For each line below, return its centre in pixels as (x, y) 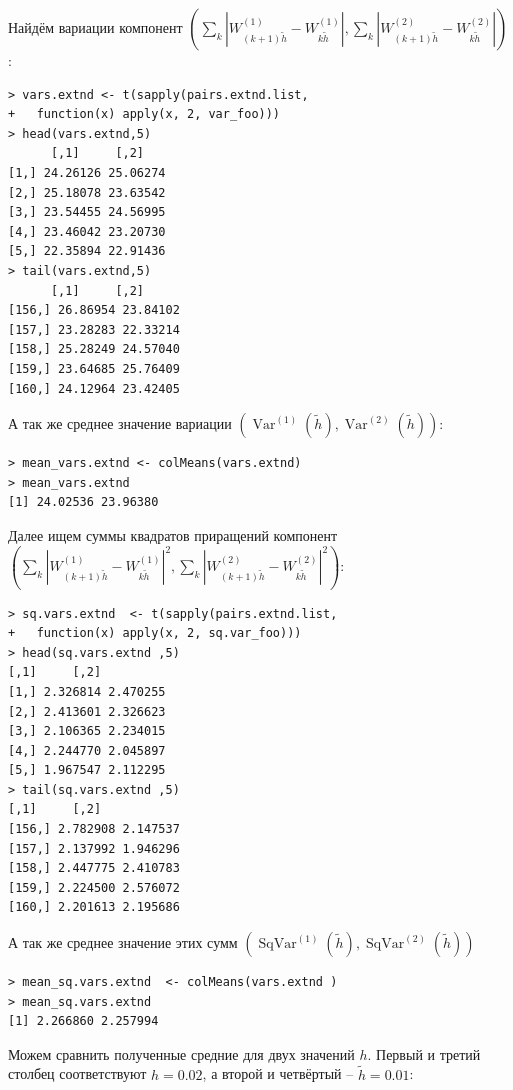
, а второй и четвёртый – (278, 1073)
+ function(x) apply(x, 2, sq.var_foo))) (155, 633)
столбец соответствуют (77, 1073)
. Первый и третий (424, 1053)
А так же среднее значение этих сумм (123, 942)
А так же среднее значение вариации (120, 423)
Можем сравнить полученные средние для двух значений (181, 1053)
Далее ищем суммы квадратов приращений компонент (173, 534)
